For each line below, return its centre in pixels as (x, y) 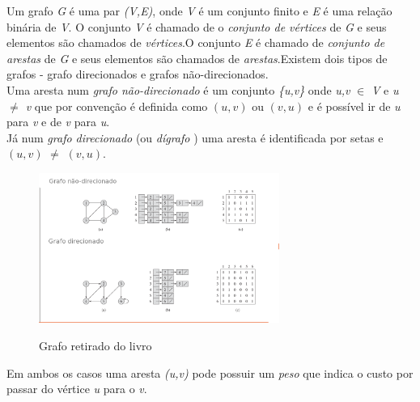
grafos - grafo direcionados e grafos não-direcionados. (138, 74)
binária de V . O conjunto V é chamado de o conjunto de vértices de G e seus (197, 26)
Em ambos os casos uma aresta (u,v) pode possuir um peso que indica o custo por (210, 372)
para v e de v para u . (58, 122)
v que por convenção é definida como (117, 106)
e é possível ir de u (354, 106)
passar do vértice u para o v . (77, 389)
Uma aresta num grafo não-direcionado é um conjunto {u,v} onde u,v (178, 89)
